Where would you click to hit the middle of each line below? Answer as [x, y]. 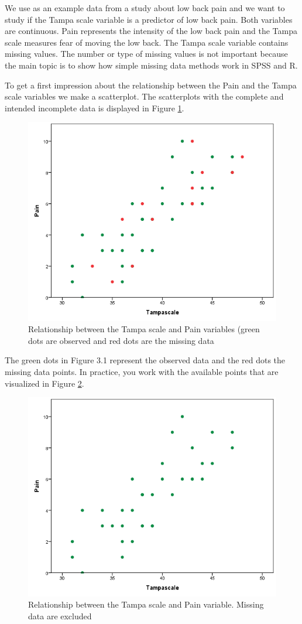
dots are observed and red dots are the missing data [121, 340]
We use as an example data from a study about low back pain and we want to [145, 8]
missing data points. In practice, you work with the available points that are [142, 372]
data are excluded [60, 616]
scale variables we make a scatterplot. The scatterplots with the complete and [144, 96]
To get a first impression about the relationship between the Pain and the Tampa [151, 85]
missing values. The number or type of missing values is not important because [146, 54]
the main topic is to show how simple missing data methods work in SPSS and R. [151, 65]
